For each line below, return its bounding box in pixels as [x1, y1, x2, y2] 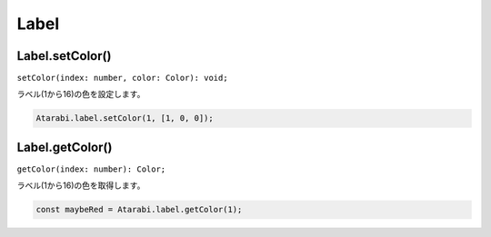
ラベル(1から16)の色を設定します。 [16, 89, 145, 100]
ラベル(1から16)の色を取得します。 [16, 180, 145, 191]
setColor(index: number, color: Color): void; [16, 73, 228, 84]
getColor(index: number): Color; [16, 163, 166, 174]
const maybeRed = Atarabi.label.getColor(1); [35, 204, 243, 215]
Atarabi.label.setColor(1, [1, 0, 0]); [35, 114, 214, 123]
